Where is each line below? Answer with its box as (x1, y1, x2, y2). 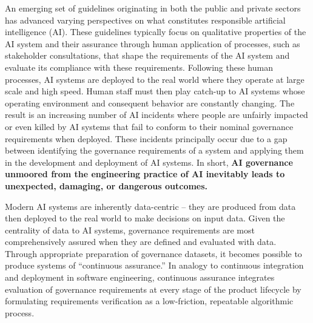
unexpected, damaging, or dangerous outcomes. (5, 179, 208, 192)
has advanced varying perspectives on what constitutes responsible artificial (5, 13, 286, 26)
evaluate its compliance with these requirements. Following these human (5, 60, 273, 73)
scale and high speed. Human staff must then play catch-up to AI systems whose (5, 85, 305, 97)
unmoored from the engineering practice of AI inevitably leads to (5, 168, 285, 180)
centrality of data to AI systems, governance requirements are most (5, 223, 255, 236)
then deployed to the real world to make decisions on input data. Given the (5, 212, 285, 224)
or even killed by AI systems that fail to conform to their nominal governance (5, 120, 294, 132)
